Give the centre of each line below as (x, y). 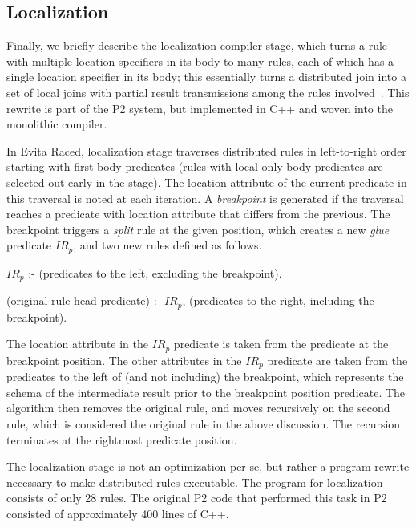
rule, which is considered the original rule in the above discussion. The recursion (204, 423)
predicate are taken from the (337, 360)
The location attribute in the (78, 344)
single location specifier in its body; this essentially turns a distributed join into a (206, 77)
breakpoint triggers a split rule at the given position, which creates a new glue (198, 229)
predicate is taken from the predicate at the (281, 344)
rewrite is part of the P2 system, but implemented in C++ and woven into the (200, 108)
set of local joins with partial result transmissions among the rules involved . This (208, 92)
